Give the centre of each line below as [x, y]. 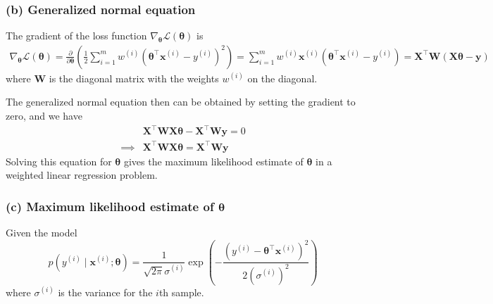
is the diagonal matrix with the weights [134, 78]
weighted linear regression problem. [82, 175]
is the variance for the [105, 292]
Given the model [42, 233]
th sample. [181, 292]
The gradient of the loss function [76, 36]
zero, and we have [44, 116]
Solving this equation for [59, 161]
